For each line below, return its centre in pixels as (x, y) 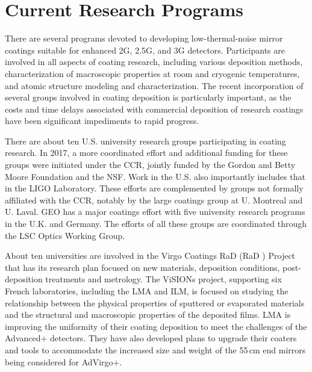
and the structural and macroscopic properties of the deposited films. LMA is (148, 315)
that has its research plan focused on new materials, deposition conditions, (142, 267)
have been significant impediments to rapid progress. (102, 121)
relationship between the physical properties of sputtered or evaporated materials (155, 302)
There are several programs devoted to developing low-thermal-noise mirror (144, 38)
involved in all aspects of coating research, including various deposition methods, (154, 62)
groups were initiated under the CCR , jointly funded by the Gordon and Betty (150, 165)
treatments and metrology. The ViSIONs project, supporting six (164, 279)
